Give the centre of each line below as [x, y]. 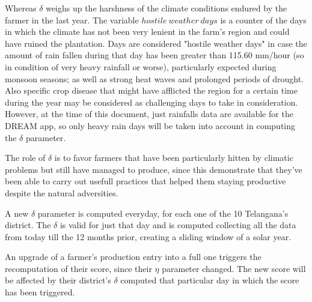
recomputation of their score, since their [78, 268]
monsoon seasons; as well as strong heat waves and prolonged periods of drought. [154, 78]
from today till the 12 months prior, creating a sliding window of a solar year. [148, 236]
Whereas [21, 8]
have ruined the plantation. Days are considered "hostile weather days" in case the [156, 43]
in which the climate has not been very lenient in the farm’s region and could [147, 32]
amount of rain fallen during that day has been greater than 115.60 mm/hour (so [154, 55]
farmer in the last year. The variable [72, 20]
